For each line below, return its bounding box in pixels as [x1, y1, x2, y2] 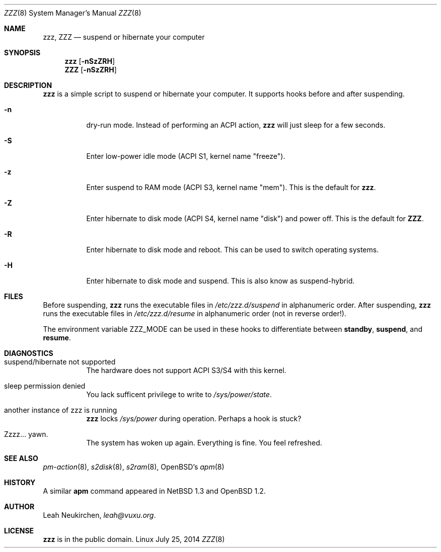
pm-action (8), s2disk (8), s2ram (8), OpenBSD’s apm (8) [43, 463, 225, 471]
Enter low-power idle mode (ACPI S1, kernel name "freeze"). [86, 152, 285, 160]
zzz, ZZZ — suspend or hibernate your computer [43, 33, 205, 41]
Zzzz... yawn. [4, 430, 48, 438]
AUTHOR [4, 502, 35, 511]
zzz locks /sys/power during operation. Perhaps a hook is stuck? [86, 414, 302, 423]
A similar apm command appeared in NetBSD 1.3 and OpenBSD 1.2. [43, 487, 266, 495]
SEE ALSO [4, 454, 38, 463]
